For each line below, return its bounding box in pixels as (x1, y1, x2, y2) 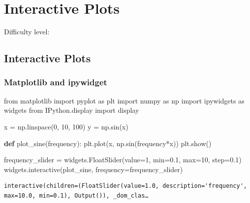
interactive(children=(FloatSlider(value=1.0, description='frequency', (4, 182, 247, 190)
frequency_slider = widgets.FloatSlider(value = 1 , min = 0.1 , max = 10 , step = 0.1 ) (4, 154, 242, 165)
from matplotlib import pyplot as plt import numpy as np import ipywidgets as (4, 95, 245, 105)
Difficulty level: (4, 26, 50, 37)
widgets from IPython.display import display (4, 105, 139, 115)
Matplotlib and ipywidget (4, 76, 107, 88)
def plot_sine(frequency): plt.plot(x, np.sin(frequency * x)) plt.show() (4, 138, 212, 148)
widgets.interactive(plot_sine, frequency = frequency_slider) (4, 164, 183, 174)
